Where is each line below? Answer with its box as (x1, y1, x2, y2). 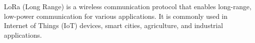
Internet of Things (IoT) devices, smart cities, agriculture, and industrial (4, 20, 223, 30)
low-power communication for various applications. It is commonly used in (4, 11, 228, 21)
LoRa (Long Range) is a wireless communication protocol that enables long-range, (4, 1, 252, 11)
